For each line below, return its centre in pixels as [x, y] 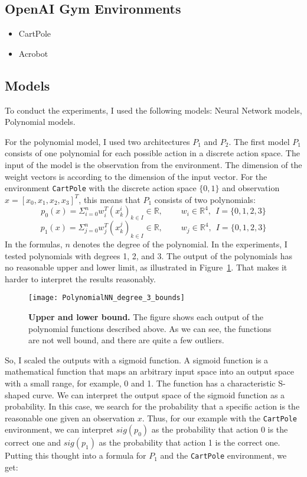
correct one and [33, 442]
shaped [17, 394]
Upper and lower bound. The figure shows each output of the [146, 317]
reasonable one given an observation [70, 418]
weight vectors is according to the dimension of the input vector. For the [136, 176]
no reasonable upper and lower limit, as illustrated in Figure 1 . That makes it [146, 267]
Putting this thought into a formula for [76, 455]
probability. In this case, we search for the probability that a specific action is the [152, 406]
